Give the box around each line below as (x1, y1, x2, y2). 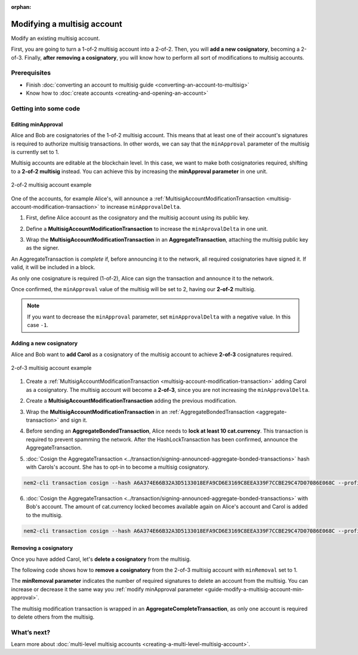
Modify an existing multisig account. (11, 35, 100, 42)
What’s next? (11, 628, 51, 637)
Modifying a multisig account (11, 18, 122, 29)
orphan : (11, 4, 32, 10)
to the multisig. (26, 511, 63, 518)
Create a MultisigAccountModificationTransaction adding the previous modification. (26, 397, 237, 404)
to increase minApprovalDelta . (100, 203, 181, 210)
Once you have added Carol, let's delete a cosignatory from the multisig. (11, 555, 191, 563)
